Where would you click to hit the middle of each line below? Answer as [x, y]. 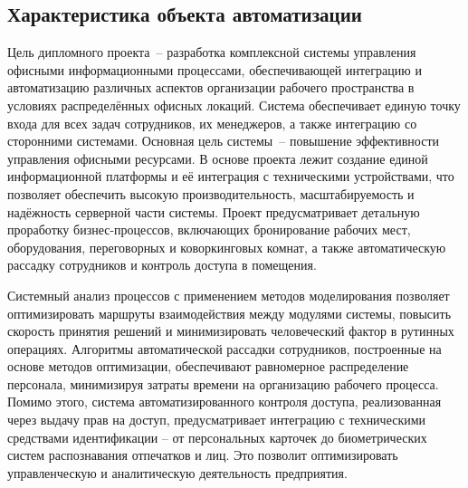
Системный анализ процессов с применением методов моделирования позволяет [229, 295]
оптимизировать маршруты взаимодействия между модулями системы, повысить [229, 313]
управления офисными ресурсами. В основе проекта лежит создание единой [218, 158]
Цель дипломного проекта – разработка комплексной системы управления [212, 52]
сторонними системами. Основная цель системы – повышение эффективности [223, 141]
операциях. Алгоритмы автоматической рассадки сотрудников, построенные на [224, 348]
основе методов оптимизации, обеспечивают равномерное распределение [208, 366]
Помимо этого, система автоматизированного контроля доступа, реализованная [224, 402]
